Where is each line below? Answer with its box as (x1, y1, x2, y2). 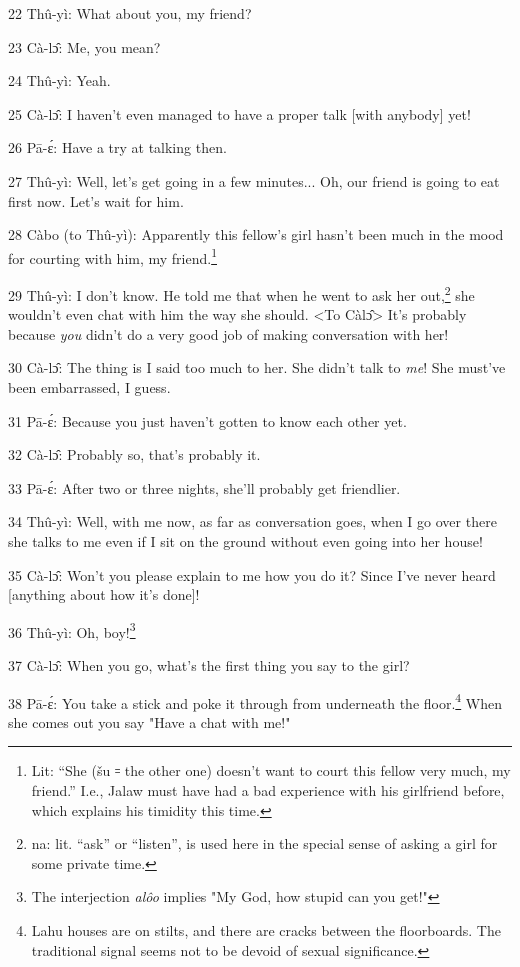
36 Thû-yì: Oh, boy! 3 (8, 618, 136, 642)
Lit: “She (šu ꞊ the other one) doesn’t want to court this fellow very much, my (31, 760, 511, 781)
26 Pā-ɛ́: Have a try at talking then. (8, 137, 227, 158)
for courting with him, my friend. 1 (8, 244, 217, 268)
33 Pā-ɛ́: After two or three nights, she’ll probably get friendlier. (8, 477, 401, 498)
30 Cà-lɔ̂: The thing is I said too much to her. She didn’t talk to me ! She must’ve (8, 357, 506, 378)
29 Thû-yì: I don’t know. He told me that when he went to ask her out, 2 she (8, 282, 475, 305)
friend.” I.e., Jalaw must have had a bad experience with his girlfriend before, (31, 780, 505, 801)
